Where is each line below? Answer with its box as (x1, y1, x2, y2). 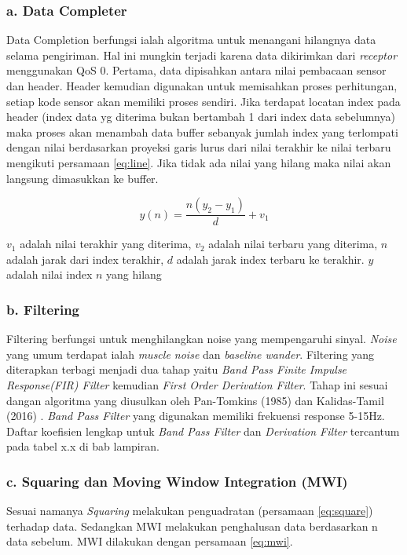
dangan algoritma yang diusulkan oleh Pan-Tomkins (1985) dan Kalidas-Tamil (6, 392, 384, 408)
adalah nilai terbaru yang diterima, (208, 236, 378, 252)
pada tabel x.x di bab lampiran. (6, 438, 159, 455)
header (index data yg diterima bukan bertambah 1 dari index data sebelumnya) (6, 108, 395, 125)
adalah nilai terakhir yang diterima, (20, 236, 192, 252)
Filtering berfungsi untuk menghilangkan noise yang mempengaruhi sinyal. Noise (6, 330, 397, 347)
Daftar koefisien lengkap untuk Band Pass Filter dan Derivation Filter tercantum (6, 422, 400, 439)
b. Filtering (6, 299, 79, 319)
